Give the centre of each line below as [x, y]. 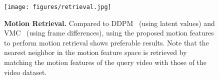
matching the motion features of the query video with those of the [105, 62]
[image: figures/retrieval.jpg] [58, 7]
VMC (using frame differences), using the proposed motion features [109, 33]
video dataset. [25, 72]
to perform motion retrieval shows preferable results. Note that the [106, 42]
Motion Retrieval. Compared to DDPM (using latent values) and [109, 23]
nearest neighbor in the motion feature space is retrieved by [95, 52]
